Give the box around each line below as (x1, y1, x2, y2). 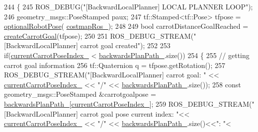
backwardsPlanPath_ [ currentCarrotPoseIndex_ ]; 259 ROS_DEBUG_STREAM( (4, 98, 252, 109)
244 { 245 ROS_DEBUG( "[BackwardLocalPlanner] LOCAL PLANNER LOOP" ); (4, 1, 253, 11)
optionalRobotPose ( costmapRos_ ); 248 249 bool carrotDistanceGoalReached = (4, 21, 249, 31)
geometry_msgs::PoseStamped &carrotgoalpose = (4, 89, 156, 99)
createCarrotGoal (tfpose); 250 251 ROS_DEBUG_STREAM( (4, 30, 194, 41)
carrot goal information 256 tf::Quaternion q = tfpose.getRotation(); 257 (4, 60, 225, 70)
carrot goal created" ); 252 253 (80, 40, 171, 51)
